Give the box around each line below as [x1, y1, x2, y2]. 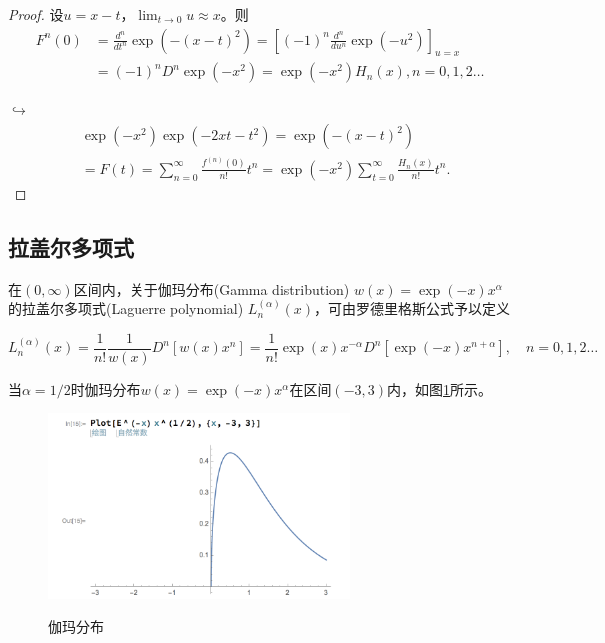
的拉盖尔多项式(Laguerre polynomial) [8, 298, 244, 319]
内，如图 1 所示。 [387, 378, 493, 399]
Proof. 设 [8, 4, 64, 24]
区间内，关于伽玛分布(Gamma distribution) [73, 278, 350, 299]
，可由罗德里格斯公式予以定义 [314, 298, 511, 319]
